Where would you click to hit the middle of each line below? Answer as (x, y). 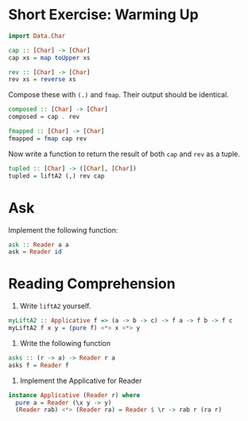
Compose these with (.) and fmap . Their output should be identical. (118, 95)
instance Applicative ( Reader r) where (74, 395)
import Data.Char (37, 36)
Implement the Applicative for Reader (81, 380)
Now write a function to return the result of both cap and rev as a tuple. (124, 154)
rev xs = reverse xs (43, 80)
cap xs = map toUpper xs (49, 57)
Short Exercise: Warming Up (103, 15)
